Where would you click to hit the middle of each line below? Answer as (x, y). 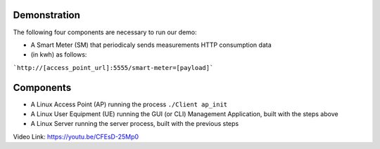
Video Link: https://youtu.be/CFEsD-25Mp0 (76, 136)
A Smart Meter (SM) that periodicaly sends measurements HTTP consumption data (151, 45)
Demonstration (47, 15)
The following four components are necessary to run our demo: (105, 32)
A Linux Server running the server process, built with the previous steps (135, 124)
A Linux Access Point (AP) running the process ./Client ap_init (129, 104)
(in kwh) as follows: (59, 55)
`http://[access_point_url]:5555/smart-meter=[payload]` (113, 68)
